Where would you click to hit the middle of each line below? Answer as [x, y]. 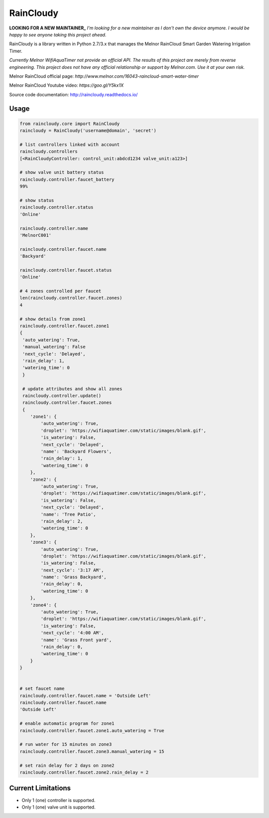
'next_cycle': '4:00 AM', [72, 633]
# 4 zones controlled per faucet [61, 291]
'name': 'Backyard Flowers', [76, 452]
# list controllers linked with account [69, 144]
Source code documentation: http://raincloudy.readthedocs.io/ [73, 94]
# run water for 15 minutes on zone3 [66, 744]
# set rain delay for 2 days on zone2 [67, 765]
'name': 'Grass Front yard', [76, 640]
